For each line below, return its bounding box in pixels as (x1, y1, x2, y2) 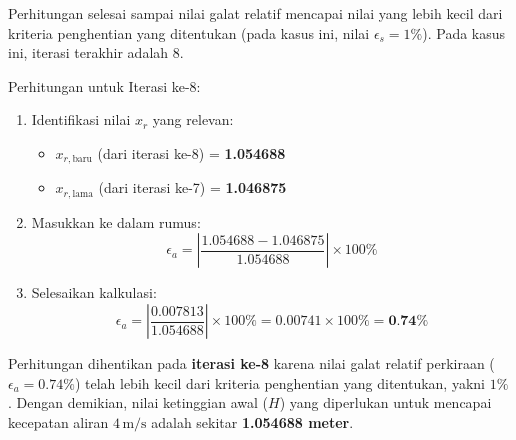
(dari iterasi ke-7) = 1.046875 (98, 177, 287, 198)
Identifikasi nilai (31, 109, 131, 130)
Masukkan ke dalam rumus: (31, 211, 201, 232)
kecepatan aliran (8, 411, 109, 432)
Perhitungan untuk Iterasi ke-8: (8, 75, 201, 96)
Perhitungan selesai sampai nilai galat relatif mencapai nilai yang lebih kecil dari (8, 3, 503, 23)
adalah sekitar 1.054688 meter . (151, 411, 354, 432)
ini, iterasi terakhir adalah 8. (8, 42, 184, 63)
